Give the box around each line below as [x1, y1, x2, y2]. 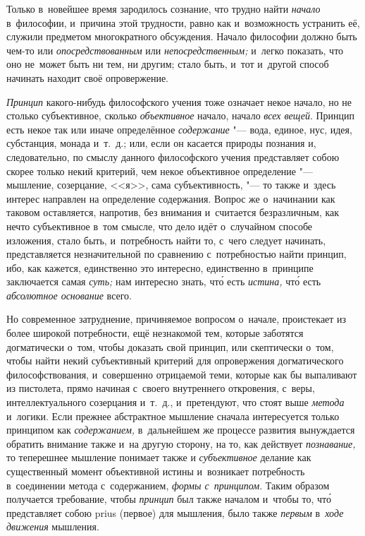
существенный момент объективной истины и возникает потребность [6, 464, 305, 478]
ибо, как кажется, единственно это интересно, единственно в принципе [6, 260, 314, 275]
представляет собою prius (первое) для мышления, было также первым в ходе [6, 505, 344, 520]
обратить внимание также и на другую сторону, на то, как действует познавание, [6, 436, 356, 451]
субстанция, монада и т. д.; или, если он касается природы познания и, [6, 136, 316, 150]
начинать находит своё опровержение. [6, 70, 168, 85]
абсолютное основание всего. [6, 287, 132, 302]
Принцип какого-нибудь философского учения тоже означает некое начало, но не [6, 94, 352, 109]
